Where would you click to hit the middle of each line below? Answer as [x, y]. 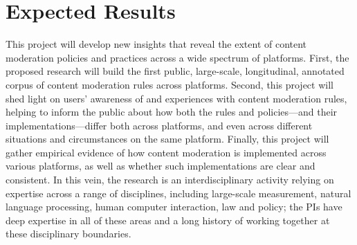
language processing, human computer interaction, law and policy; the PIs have [174, 207]
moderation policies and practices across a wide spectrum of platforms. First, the [177, 57]
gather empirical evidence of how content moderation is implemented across [166, 152]
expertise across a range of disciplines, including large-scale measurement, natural [178, 193]
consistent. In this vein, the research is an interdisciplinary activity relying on [170, 180]
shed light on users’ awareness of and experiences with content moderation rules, [176, 98]
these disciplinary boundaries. [68, 234]
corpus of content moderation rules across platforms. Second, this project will [170, 84]
